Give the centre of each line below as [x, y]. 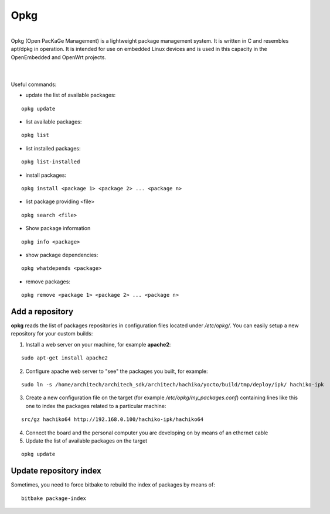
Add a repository [42, 311]
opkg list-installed [51, 162]
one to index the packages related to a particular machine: [96, 406]
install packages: [46, 175]
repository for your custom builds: [52, 334]
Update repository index [56, 471]
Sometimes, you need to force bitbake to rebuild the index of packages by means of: [113, 485]
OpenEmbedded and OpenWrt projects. [59, 57]
